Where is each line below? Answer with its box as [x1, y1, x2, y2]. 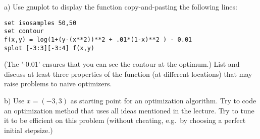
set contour [4, 28, 44, 35]
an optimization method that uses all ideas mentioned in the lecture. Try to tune [4, 105, 254, 115]
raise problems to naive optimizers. [4, 78, 112, 89]
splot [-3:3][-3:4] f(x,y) [4, 44, 94, 52]
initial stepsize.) [4, 124, 53, 135]
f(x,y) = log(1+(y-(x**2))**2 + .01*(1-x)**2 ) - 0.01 [4, 36, 192, 43]
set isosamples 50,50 [4, 19, 77, 27]
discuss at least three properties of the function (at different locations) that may [4, 68, 252, 79]
